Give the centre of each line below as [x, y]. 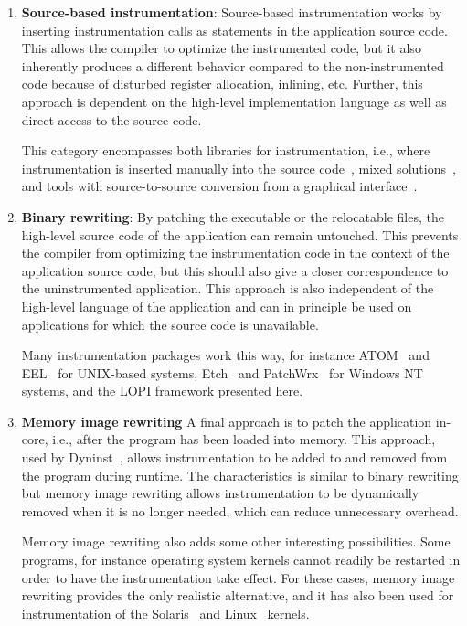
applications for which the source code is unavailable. [170, 324]
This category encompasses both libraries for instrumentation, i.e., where [226, 150]
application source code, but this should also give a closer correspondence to [235, 270]
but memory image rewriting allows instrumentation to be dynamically [220, 493]
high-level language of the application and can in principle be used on [217, 306]
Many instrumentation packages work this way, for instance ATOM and [225, 355]
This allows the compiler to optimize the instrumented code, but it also [221, 48]
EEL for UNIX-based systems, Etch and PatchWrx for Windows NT [222, 372]
